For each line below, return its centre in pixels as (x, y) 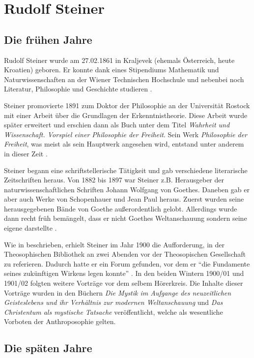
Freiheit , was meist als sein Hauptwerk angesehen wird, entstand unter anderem (124, 144)
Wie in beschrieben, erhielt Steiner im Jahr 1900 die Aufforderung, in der (114, 244)
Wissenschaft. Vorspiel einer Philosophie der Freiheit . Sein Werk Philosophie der (126, 134)
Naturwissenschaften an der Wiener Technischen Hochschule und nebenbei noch (124, 79)
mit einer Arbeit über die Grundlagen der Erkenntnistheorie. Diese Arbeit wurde (126, 115)
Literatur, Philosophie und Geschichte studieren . (78, 89)
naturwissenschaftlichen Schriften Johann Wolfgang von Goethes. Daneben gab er (127, 189)
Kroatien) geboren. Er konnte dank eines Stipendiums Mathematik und (112, 70)
